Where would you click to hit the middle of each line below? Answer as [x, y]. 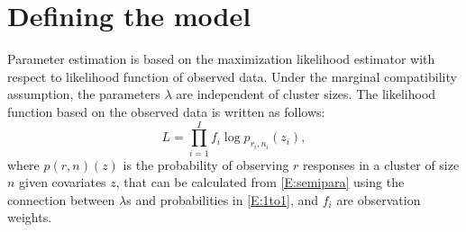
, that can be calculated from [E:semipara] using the [260, 182]
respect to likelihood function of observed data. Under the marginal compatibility [232, 76]
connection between [61, 199]
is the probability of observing [206, 164]
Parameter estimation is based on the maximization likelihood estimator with [221, 59]
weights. [30, 217]
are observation [379, 199]
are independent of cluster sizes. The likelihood [306, 94]
